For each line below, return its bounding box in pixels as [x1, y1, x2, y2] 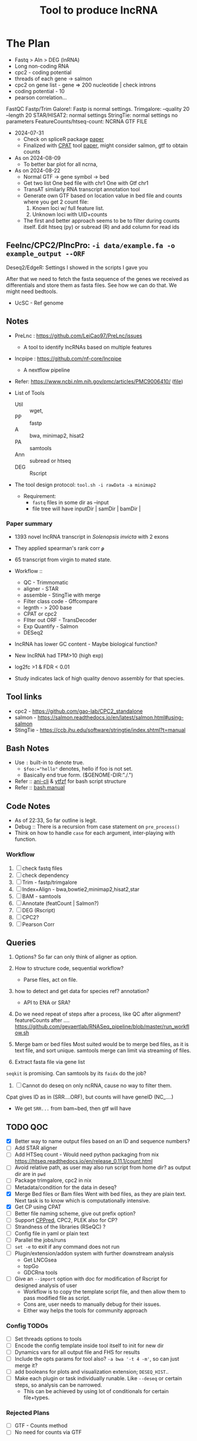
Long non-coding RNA [14, 63, 69, 70]
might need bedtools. [6, 287, 58, 295]
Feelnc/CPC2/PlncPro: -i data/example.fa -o [6, 240, 175, 251]
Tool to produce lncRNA [39, 4, 158, 17]
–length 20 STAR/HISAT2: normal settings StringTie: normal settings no [6, 112, 178, 119]
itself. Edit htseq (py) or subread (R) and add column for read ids [23, 223, 179, 230]
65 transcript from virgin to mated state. [14, 556, 112, 563]
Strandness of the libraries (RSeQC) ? [14, 1223, 106, 1230]
